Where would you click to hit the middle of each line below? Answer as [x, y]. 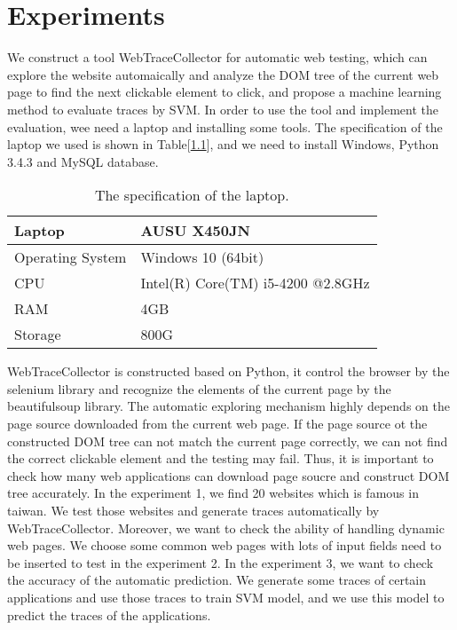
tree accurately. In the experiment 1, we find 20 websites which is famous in [213, 493]
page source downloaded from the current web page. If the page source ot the [217, 424]
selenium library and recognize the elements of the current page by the [199, 388]
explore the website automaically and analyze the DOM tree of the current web [223, 74]
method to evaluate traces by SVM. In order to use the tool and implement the [223, 109]
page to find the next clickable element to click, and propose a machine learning [225, 92]
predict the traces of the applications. [109, 614]
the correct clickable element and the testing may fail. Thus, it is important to [221, 458]
